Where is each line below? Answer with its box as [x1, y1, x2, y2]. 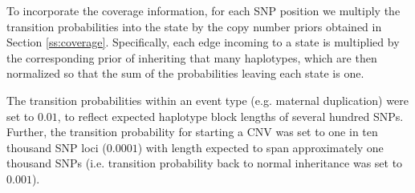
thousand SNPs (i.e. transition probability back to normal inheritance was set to [6, 155, 403, 171]
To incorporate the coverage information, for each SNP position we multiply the [6, 2, 401, 18]
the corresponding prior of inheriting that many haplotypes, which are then [6, 49, 377, 66]
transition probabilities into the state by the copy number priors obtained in [6, 18, 382, 34]
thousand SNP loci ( [6, 139, 107, 155]
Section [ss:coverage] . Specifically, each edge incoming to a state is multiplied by [6, 34, 400, 50]
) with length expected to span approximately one [137, 139, 384, 155]
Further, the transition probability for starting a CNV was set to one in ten [6, 123, 378, 140]
